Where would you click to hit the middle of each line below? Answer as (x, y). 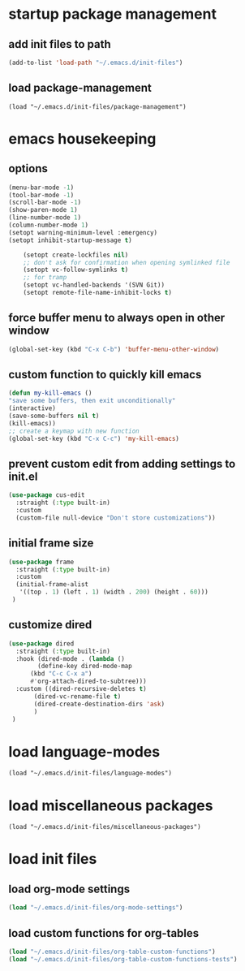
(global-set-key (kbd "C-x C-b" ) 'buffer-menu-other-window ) (114, 349)
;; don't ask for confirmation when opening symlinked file (127, 262)
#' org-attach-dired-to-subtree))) (88, 682)
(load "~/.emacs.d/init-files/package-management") (97, 106)
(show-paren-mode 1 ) (43, 210)
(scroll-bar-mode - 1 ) (45, 203)
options (28, 168)
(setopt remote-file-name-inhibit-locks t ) (98, 293)
